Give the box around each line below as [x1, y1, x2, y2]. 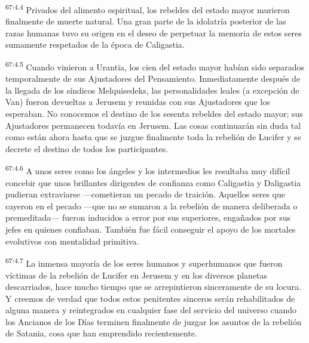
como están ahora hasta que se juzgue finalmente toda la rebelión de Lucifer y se [5, 131, 301, 143]
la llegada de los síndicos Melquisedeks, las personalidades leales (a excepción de [5, 84, 299, 96]
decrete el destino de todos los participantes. [5, 142, 168, 154]
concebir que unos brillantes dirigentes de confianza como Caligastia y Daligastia [5, 176, 301, 189]
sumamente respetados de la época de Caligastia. [5, 38, 185, 51]
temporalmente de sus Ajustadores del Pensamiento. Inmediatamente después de [5, 72, 301, 85]
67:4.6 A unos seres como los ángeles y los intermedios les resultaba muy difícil [5, 163, 290, 177]
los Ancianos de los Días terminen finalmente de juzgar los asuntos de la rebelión [5, 315, 302, 327]
